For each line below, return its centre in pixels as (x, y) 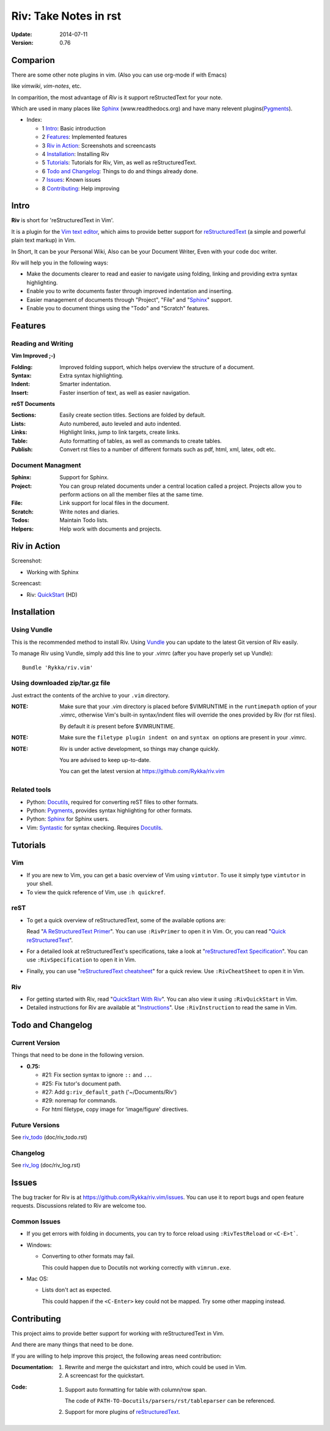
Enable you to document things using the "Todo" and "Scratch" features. (118, 308)
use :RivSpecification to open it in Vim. (81, 960)
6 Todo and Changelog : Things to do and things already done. (120, 171)
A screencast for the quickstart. (105, 1376)
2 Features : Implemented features (85, 137)
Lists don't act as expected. (77, 1290)
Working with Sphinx (53, 572)
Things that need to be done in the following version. (78, 1055)
